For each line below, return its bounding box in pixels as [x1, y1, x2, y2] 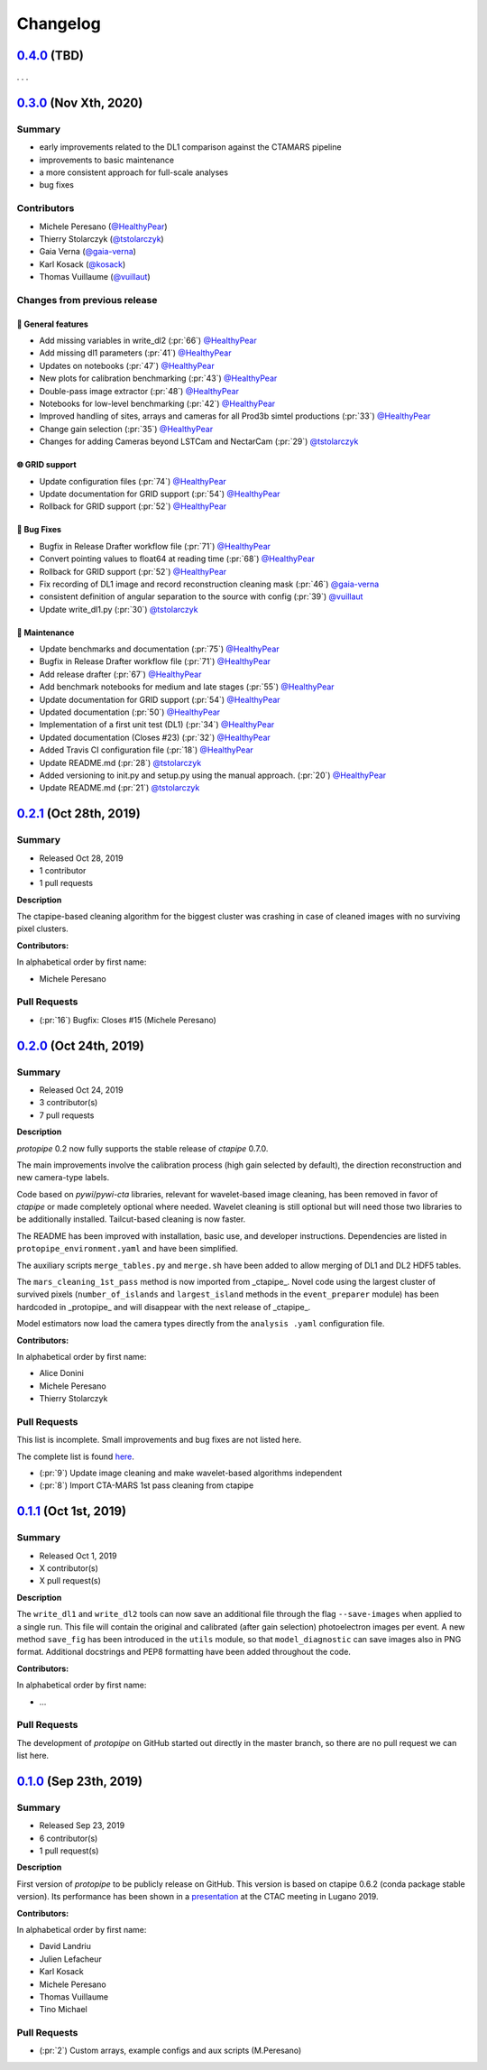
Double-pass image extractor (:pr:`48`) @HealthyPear [39, 385, 239, 396]
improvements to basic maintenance [39, 154, 175, 165]
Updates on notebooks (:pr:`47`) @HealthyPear [39, 360, 216, 371]
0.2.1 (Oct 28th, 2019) [16, 806, 142, 821]
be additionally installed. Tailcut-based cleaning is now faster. [16, 1214, 246, 1224]
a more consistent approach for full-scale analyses [39, 167, 229, 178]
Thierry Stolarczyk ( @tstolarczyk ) [39, 233, 164, 244]
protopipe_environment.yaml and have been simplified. [16, 1243, 239, 1254]
